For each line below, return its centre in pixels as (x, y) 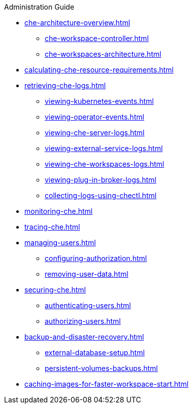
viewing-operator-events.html (94, 117)
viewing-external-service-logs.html (104, 148)
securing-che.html (55, 290)
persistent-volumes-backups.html (101, 368)
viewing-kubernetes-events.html (99, 101)
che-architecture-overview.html (77, 23)
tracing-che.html (52, 227)
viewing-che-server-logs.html (95, 133)
